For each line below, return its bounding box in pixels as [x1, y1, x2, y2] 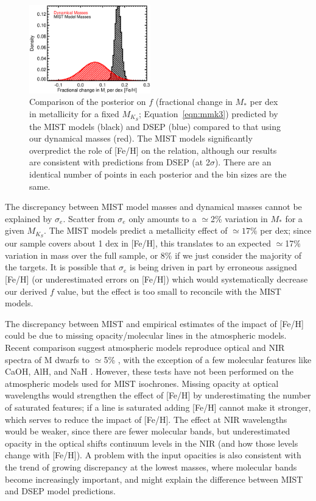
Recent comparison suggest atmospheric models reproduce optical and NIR [5, 341, 285, 353]
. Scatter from [63, 212, 115, 225]
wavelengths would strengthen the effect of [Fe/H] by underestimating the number [5, 389, 311, 402]
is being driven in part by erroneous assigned [130, 261, 297, 273]
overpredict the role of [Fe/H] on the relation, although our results [29, 143, 277, 156]
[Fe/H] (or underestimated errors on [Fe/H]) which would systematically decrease [5, 273, 308, 286]
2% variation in [211, 212, 268, 225]
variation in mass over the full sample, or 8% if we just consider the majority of [5, 248, 302, 261]
